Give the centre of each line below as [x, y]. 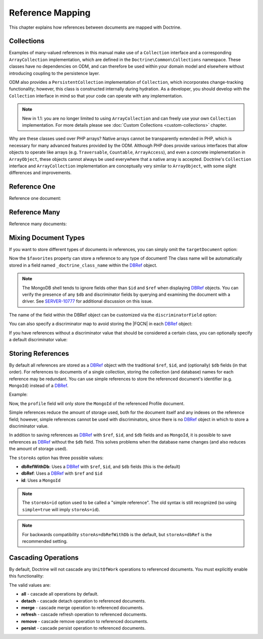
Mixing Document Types [47, 238]
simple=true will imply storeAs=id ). [61, 509]
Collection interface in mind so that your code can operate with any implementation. [96, 96]
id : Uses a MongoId [41, 480]
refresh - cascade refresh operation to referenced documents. [84, 615]
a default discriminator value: [38, 339]
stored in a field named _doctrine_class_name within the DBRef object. [83, 265]
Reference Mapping [50, 13]
